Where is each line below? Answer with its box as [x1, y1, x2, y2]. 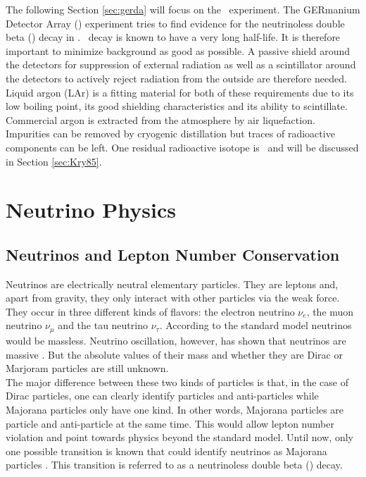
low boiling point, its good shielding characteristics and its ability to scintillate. [6, 99, 348, 113]
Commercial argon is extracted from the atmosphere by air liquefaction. [6, 112, 315, 127]
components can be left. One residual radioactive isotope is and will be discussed [6, 140, 359, 154]
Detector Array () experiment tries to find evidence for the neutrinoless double [6, 16, 345, 30]
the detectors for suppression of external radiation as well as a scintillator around [6, 57, 356, 72]
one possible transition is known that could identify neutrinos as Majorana [6, 443, 327, 458]
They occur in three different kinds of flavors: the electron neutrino [6, 304, 295, 318]
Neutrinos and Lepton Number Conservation [6, 243, 340, 265]
